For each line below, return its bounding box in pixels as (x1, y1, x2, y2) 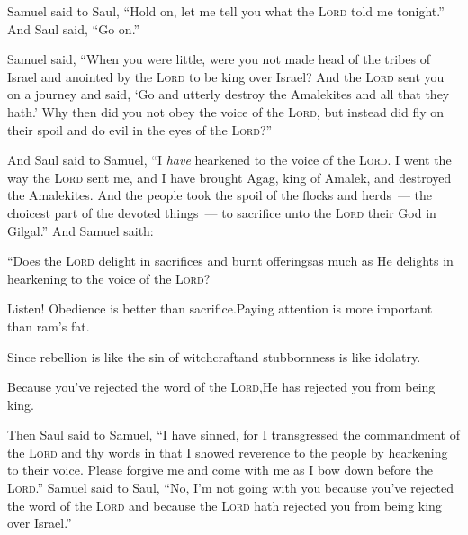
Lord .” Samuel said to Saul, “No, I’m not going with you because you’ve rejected (7, 478, 454, 497)
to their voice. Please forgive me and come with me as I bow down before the (7, 460, 433, 479)
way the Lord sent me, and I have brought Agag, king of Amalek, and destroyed (7, 168, 452, 186)
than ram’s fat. (7, 316, 90, 335)
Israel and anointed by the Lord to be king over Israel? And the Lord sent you (7, 67, 445, 86)
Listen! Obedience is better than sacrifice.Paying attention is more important (7, 299, 433, 318)
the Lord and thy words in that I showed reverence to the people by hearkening (7, 442, 448, 461)
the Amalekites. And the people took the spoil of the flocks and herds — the (7, 186, 433, 204)
